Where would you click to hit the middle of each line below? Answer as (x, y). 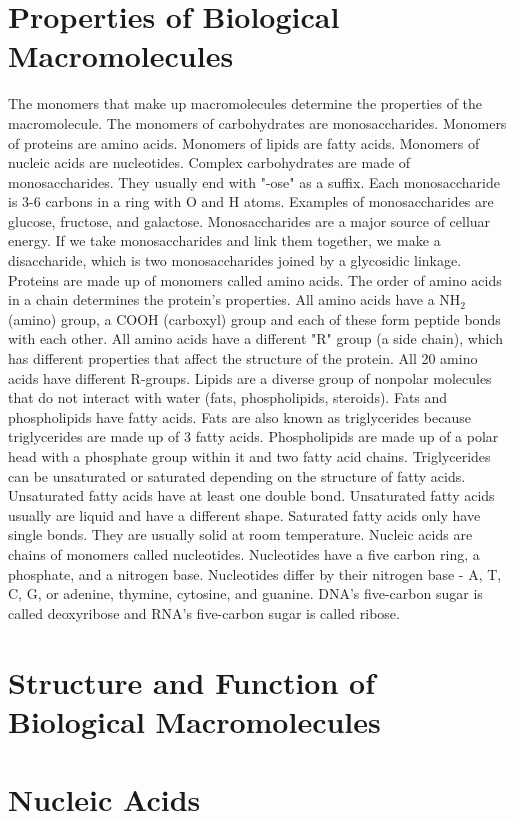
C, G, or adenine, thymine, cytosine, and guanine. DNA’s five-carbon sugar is (245, 593)
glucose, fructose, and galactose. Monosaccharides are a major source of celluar (249, 220)
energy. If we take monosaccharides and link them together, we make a (224, 240)
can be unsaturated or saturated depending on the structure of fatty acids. (237, 475)
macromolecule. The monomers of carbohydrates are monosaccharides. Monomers (257, 122)
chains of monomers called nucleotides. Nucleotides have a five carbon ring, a (244, 553)
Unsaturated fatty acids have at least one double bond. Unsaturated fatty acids (251, 495)
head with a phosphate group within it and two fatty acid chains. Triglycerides (249, 456)
